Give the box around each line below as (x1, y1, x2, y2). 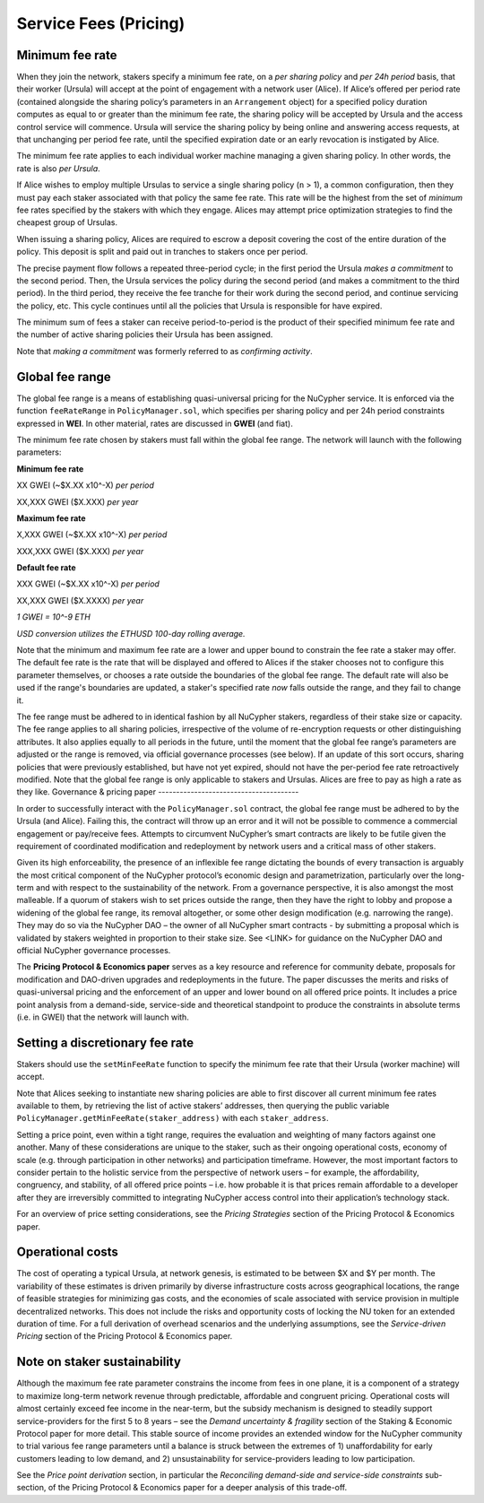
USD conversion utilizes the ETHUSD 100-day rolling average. (16, 628, 246, 639)
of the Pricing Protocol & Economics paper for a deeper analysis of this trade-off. (48, 1482, 348, 1493)
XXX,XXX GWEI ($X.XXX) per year (16, 545, 144, 556)
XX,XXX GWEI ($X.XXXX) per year (16, 595, 144, 605)
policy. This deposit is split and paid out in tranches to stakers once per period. (16, 247, 308, 257)
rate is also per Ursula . (16, 162, 100, 174)
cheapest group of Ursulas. (16, 217, 118, 228)
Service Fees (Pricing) (16, 13, 186, 33)
